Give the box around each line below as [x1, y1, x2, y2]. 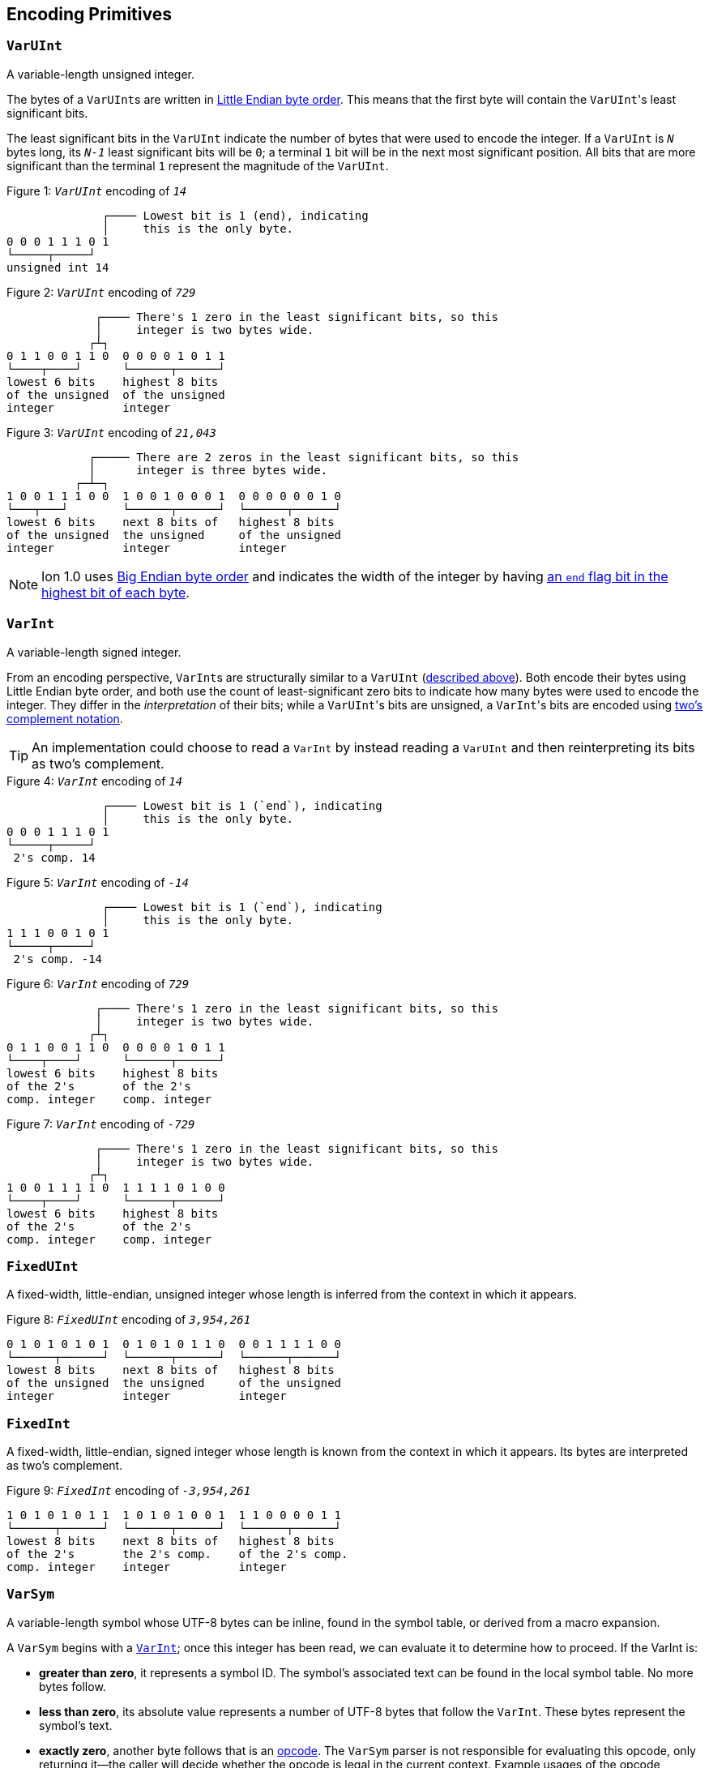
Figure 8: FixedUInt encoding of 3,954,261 [6, 1312, 251, 1327]
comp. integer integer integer [6, 1560, 287, 1574]
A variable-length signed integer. [6, 644, 182, 659]
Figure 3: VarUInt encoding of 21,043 [6, 425, 216, 439]
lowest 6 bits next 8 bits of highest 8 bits [6, 515, 335, 529]
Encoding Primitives [6, 4, 172, 24]
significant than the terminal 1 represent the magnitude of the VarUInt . [6, 158, 389, 173]
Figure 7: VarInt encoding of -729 [6, 1116, 195, 1131]
